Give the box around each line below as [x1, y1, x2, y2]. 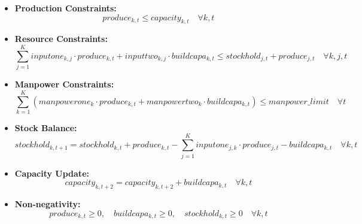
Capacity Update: [14, 167, 89, 179]
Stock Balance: [14, 121, 77, 134]
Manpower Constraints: [14, 78, 114, 90]
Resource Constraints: [14, 32, 108, 45]
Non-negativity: [14, 197, 81, 210]
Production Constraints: [14, 2, 117, 14]
